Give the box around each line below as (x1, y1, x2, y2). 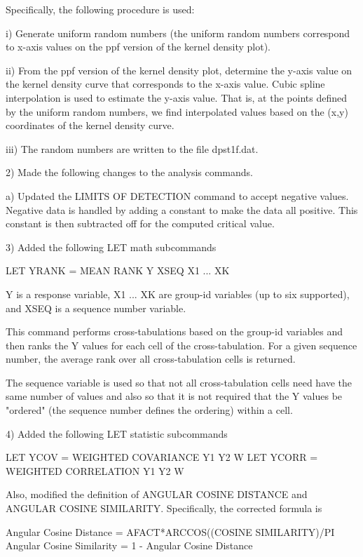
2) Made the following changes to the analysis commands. (6, 165, 254, 180)
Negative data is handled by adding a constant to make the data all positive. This (6, 202, 358, 217)
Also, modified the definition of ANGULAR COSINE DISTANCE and (6, 487, 308, 502)
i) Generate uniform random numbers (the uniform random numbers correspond (6, 25, 350, 40)
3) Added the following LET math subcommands (6, 239, 217, 254)
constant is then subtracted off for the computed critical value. (6, 216, 275, 231)
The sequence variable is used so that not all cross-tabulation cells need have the (6, 375, 352, 389)
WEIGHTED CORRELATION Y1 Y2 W (6, 463, 184, 478)
